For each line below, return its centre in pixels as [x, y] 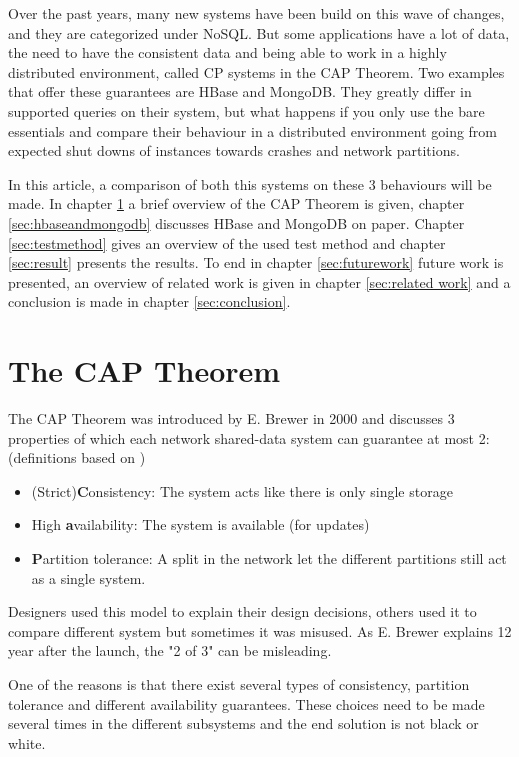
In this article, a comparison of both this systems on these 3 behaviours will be [250, 183]
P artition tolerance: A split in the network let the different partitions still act [269, 558]
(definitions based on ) [77, 457]
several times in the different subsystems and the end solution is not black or [243, 723]
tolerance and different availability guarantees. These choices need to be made [246, 703]
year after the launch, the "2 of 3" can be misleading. [170, 650]
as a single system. [88, 577]
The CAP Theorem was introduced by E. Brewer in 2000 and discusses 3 [231, 418]
